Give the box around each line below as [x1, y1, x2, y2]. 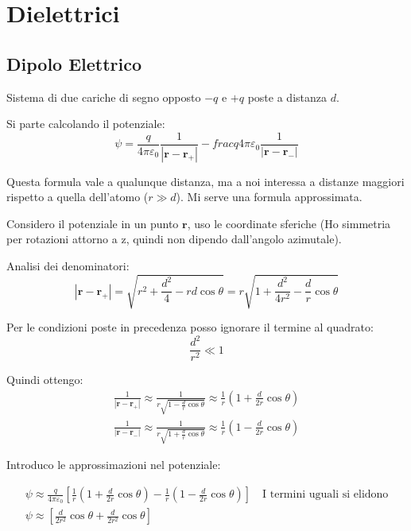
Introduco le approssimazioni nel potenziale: [6, 456, 221, 473]
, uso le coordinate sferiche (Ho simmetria [187, 215, 391, 231]
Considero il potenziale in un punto [6, 215, 179, 231]
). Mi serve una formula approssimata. [176, 188, 363, 205]
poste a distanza [247, 88, 327, 105]
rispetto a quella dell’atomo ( [6, 188, 149, 205]
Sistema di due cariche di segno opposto [6, 88, 201, 105]
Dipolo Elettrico [6, 51, 142, 76]
